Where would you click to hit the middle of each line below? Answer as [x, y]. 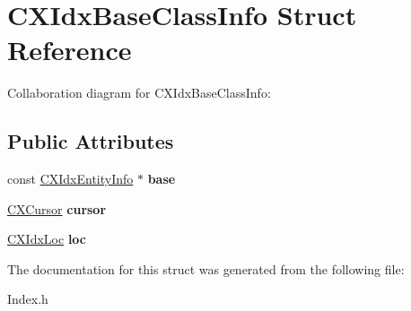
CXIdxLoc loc [47, 239]
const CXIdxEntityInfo [70, 179]
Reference [70, 50]
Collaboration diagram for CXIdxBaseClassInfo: [139, 93]
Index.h [28, 299]
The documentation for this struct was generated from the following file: [206, 268]
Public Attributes [91, 141]
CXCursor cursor [57, 208]
